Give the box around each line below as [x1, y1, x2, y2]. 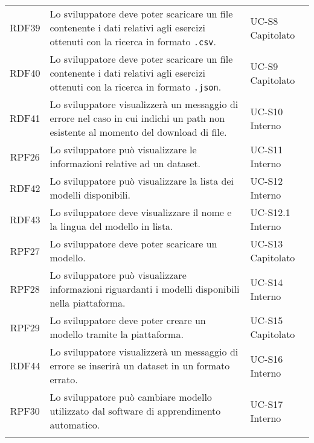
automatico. [50, 418, 100, 432]
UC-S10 [250, 104, 283, 118]
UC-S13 [250, 237, 283, 250]
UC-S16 [250, 351, 283, 366]
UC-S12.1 [250, 205, 290, 219]
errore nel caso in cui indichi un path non [50, 111, 225, 125]
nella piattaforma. [50, 296, 126, 310]
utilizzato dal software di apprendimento [50, 404, 221, 418]
